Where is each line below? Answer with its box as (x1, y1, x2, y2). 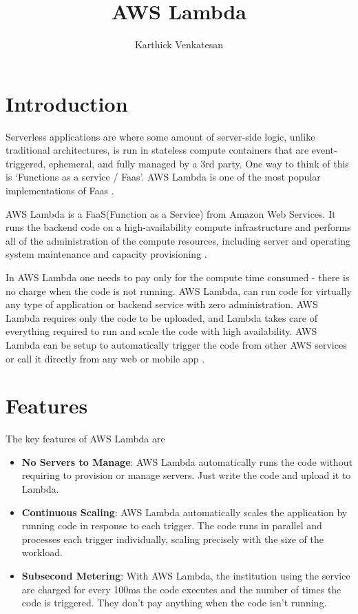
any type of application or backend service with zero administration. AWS (6, 297, 318, 311)
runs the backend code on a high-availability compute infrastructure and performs (6, 220, 351, 234)
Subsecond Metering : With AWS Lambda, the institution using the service (21, 569, 350, 583)
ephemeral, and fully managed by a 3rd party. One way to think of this (49, 156, 349, 170)
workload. (21, 545, 63, 560)
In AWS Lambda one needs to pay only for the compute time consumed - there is (6, 270, 350, 284)
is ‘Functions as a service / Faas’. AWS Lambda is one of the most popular (6, 170, 321, 184)
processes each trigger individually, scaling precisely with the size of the (21, 531, 324, 546)
